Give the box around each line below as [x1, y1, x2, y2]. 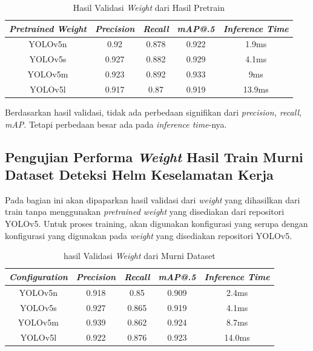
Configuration [9, 270, 68, 283]
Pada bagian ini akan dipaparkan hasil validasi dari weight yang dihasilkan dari [5, 193, 300, 206]
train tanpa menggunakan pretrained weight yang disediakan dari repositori [5, 205, 285, 218]
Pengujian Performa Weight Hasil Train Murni [5, 147, 303, 166]
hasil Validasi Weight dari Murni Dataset [63, 249, 216, 262]
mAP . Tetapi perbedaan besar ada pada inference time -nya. [5, 117, 227, 130]
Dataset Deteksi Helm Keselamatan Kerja [5, 165, 274, 184]
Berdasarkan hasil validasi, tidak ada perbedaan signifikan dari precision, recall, [5, 106, 302, 119]
